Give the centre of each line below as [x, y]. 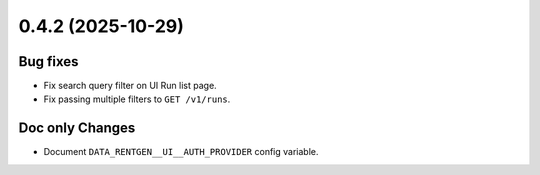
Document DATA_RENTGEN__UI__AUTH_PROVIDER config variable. [181, 152]
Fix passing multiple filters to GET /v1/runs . [137, 99]
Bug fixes [48, 61]
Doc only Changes [77, 128]
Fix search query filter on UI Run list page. [130, 86]
